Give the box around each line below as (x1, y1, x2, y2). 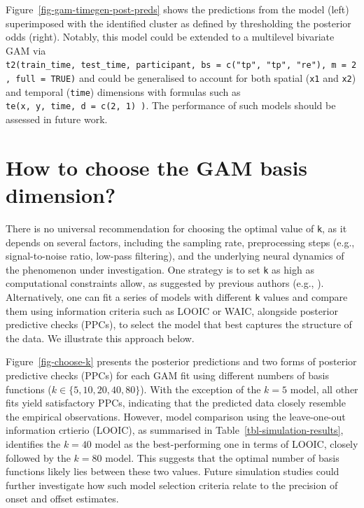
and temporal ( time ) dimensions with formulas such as (6, 84, 241, 99)
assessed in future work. (6, 112, 108, 126)
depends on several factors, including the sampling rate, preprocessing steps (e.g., (6, 234, 355, 249)
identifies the (6, 437, 61, 451)
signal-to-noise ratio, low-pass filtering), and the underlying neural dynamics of (6, 248, 344, 263)
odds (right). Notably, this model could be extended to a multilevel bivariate (6, 29, 335, 44)
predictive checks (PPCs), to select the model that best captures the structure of (6, 317, 352, 332)
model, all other (290, 381, 358, 396)
